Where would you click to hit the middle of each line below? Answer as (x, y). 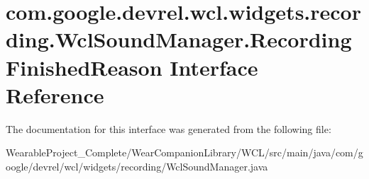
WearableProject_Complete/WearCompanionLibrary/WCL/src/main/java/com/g (184, 152)
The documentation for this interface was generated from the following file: (169, 128)
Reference (55, 94)
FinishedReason (84, 67)
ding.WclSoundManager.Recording (179, 39)
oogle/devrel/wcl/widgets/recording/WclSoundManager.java (137, 166)
